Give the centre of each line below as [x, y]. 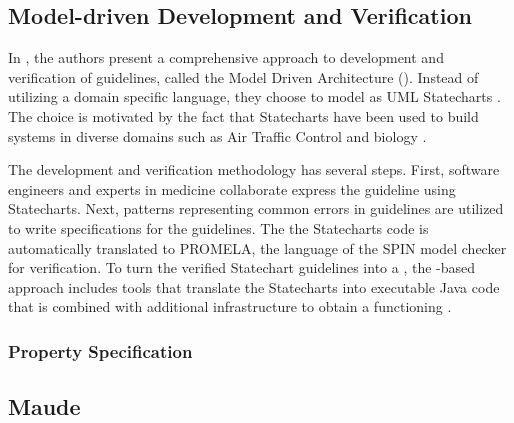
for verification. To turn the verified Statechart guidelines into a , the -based [242, 267]
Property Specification [100, 350]
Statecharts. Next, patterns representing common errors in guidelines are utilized [256, 208]
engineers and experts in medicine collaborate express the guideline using [232, 188]
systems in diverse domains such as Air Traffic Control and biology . [217, 135]
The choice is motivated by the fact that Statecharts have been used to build [243, 115]
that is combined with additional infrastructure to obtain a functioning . [230, 306]
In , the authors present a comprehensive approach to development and [226, 57]
